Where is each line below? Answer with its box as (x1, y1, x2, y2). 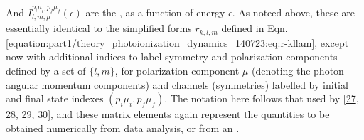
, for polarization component (114, 63, 240, 78)
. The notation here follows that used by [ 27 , (164, 91, 359, 106)
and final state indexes (6, 91, 104, 106)
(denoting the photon (251, 63, 344, 78)
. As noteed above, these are (232, 5, 355, 19)
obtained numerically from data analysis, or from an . (6, 120, 240, 135)
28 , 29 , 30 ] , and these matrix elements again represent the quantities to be (6, 107, 330, 122)
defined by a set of (6, 63, 86, 78)
